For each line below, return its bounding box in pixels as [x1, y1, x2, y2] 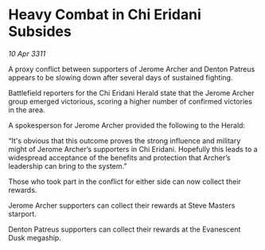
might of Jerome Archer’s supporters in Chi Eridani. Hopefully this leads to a [8, 144, 258, 154]
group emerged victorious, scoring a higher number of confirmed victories [8, 96, 253, 106]
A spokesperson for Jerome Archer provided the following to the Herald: [8, 120, 245, 130]
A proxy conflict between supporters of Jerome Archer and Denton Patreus [8, 64, 255, 73]
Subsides [8, 22, 72, 41]
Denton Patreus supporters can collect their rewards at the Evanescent [8, 225, 241, 234]
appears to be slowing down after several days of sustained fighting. [8, 72, 233, 82]
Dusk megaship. [8, 232, 61, 242]
